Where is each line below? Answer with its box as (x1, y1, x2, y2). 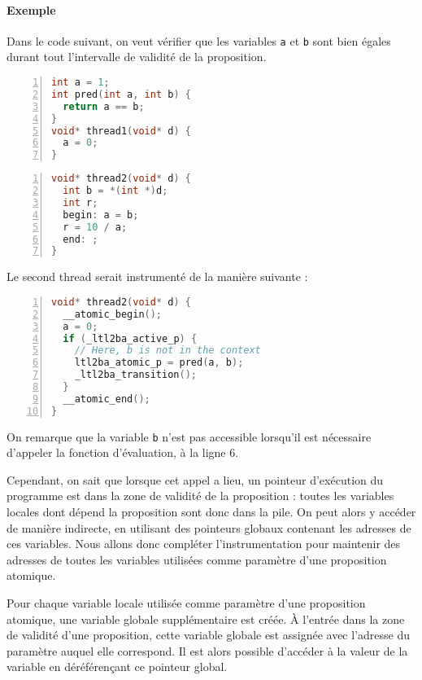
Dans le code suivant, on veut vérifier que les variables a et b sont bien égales (7, 32, 391, 49)
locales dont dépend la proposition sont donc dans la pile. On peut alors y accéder (7, 503, 416, 520)
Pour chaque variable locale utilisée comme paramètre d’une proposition (7, 594, 366, 612)
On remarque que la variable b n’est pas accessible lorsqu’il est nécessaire (7, 428, 372, 445)
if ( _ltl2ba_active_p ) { (63, 332, 198, 344)
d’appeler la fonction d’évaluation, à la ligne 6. (7, 444, 239, 461)
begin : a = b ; (63, 208, 139, 221)
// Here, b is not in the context (74, 344, 261, 357)
